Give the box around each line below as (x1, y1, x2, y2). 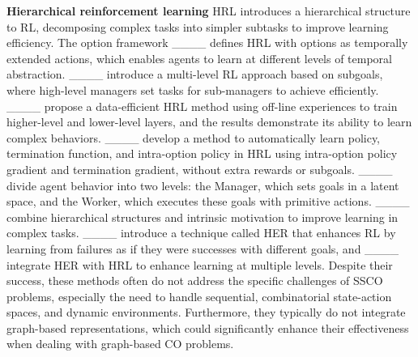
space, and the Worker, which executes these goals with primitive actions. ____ (6, 193, 410, 210)
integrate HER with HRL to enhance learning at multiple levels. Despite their (6, 256, 393, 273)
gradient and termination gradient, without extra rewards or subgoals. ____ (6, 160, 393, 177)
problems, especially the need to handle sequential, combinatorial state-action (6, 287, 392, 304)
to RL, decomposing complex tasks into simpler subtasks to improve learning (6, 18, 389, 35)
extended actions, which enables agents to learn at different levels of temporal (6, 49, 392, 66)
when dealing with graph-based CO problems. (6, 335, 234, 352)
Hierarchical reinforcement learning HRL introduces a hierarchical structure (6, 2, 411, 19)
